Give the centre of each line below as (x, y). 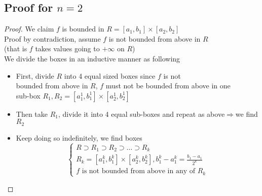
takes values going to (67, 48)
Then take (32, 113)
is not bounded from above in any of (139, 171)
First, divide (35, 75)
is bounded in (83, 29)
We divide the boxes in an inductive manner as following (92, 58)
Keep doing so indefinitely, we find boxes (79, 137)
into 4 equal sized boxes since (110, 75)
